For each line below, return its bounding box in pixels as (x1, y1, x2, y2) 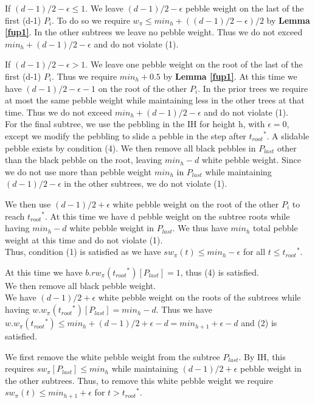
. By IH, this (238, 350, 286, 363)
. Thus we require (52, 69, 117, 82)
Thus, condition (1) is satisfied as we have (5, 245, 161, 258)
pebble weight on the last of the (185, 2, 304, 14)
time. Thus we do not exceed (5, 105, 112, 118)
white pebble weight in (69, 221, 154, 234)
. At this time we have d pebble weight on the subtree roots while (45, 209, 290, 222)
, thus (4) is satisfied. (180, 265, 259, 278)
